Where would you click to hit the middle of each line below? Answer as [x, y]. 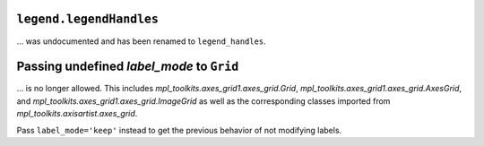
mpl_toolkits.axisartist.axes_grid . [77, 114]
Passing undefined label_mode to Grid [128, 67]
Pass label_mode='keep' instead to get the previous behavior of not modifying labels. [179, 130]
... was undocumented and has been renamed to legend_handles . [141, 41]
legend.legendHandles [87, 19]
